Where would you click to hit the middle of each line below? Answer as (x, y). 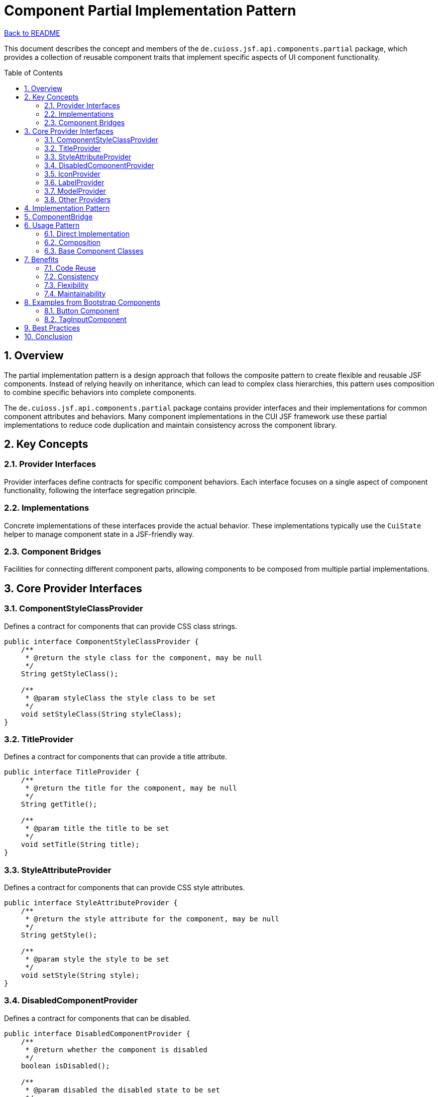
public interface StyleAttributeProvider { (91, 903)
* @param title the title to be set (97, 829)
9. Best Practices (52, 328)
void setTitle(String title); (80, 845)
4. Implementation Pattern (67, 208)
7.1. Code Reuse (70, 268)
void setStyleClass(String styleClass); (101, 714)
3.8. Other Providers (78, 199)
